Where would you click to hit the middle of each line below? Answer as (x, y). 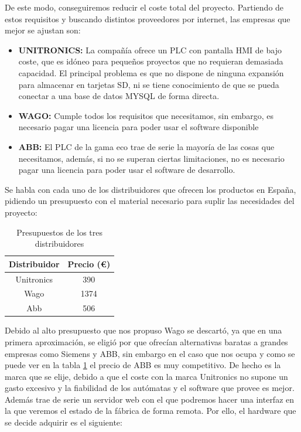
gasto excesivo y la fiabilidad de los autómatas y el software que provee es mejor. (150, 388)
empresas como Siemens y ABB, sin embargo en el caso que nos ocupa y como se (150, 353)
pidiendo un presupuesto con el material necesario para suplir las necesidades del (150, 201)
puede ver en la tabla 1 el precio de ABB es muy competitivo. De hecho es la (143, 365)
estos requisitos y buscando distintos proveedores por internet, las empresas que (148, 18)
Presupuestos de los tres (60, 232)
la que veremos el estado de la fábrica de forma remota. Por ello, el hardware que (150, 411)
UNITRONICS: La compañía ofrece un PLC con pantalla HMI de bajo (150, 50)
